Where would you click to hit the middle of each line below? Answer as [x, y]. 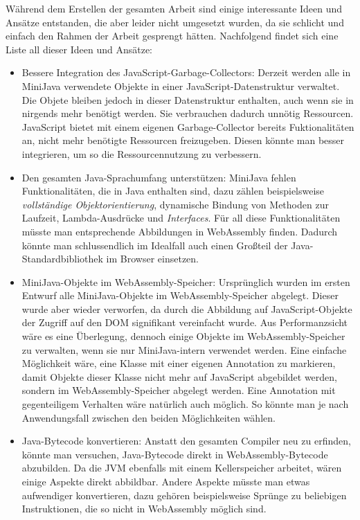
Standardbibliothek [62, 259]
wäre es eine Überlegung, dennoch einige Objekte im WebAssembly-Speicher [183, 336]
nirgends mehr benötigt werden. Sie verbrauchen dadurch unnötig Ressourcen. [188, 113]
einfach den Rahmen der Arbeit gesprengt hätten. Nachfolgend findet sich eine [172, 36]
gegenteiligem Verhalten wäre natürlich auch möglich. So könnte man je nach [185, 404]
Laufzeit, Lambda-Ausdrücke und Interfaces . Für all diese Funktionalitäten [181, 218]
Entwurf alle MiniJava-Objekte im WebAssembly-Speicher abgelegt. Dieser [180, 295]
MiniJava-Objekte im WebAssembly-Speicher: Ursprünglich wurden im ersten [186, 281]
